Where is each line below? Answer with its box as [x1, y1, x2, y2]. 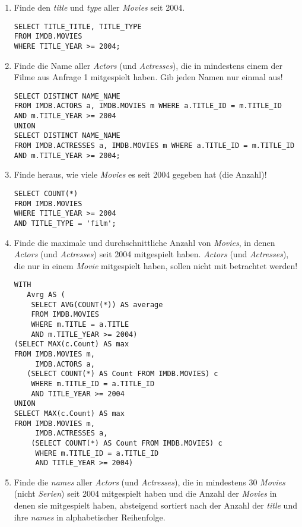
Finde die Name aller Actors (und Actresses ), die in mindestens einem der [14, 59, 283, 71]
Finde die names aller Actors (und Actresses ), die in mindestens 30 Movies [14, 475, 285, 488]
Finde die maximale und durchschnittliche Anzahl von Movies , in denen [14, 236, 275, 248]
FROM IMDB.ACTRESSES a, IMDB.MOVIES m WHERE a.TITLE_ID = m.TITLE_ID [14, 141, 295, 150]
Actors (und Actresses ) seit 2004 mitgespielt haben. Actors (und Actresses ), [14, 248, 289, 260]
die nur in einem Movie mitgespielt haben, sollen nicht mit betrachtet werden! [14, 259, 298, 272]
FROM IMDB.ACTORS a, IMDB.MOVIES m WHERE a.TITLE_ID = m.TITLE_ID [14, 102, 282, 111]
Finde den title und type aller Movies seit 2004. [14, 1, 185, 13]
